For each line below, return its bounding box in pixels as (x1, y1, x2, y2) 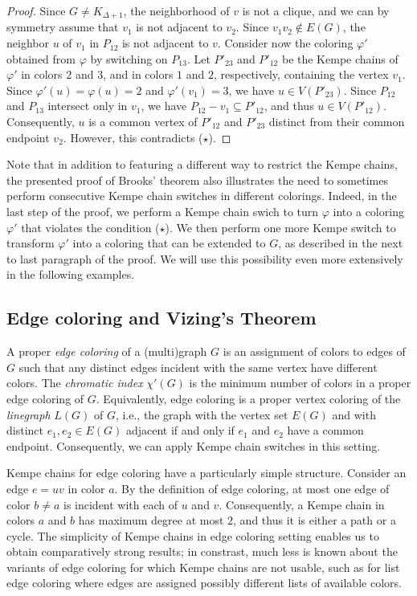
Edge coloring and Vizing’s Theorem (6, 305, 317, 330)
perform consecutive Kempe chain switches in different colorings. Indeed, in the (6, 187, 397, 204)
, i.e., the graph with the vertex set (115, 406, 288, 423)
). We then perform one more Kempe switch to (165, 218, 396, 235)
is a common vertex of (88, 113, 198, 130)
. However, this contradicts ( (63, 129, 203, 145)
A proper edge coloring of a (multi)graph (6, 343, 207, 360)
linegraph (6, 406, 51, 423)
